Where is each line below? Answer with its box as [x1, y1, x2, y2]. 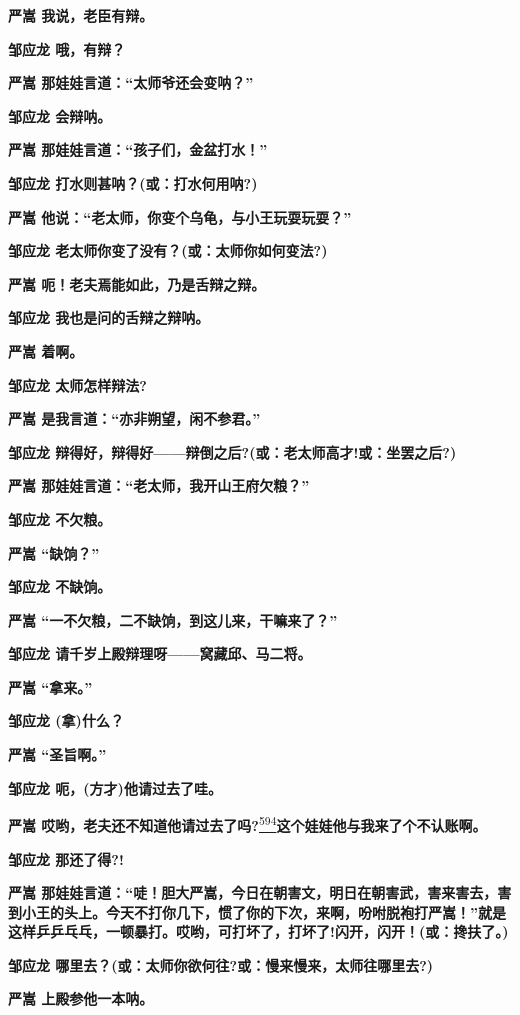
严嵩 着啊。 [8, 340, 84, 361]
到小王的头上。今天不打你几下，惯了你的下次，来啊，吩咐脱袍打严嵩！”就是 [8, 901, 506, 922]
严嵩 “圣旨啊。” [8, 744, 107, 765]
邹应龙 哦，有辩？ [8, 38, 126, 59]
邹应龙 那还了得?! [8, 848, 124, 869]
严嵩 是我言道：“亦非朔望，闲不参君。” [8, 408, 261, 429]
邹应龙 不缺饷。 [8, 576, 112, 597]
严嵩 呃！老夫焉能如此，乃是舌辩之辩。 [8, 273, 266, 294]
